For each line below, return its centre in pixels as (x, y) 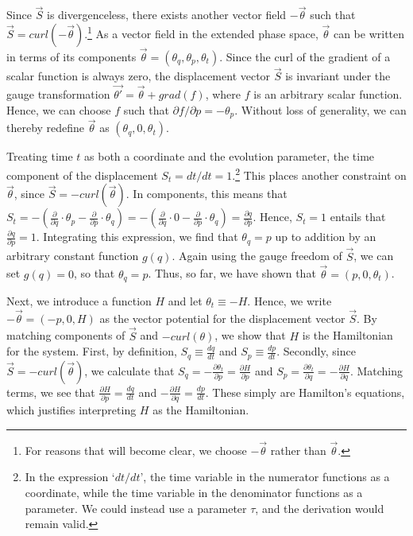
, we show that (250, 335)
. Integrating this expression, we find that (137, 237)
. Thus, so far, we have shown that (232, 273)
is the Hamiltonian (347, 335)
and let (185, 300)
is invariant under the (338, 76)
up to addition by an (326, 237)
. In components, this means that (206, 194)
